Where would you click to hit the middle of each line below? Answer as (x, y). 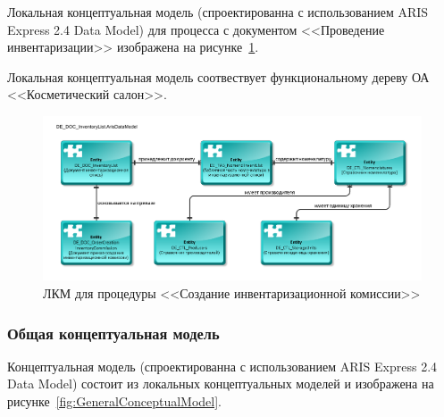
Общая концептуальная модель (113, 333)
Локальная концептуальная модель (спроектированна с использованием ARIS (218, 12)
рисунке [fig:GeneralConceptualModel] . (114, 401)
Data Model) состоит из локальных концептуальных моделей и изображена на (221, 384)
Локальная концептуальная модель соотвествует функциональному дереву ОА (218, 76)
